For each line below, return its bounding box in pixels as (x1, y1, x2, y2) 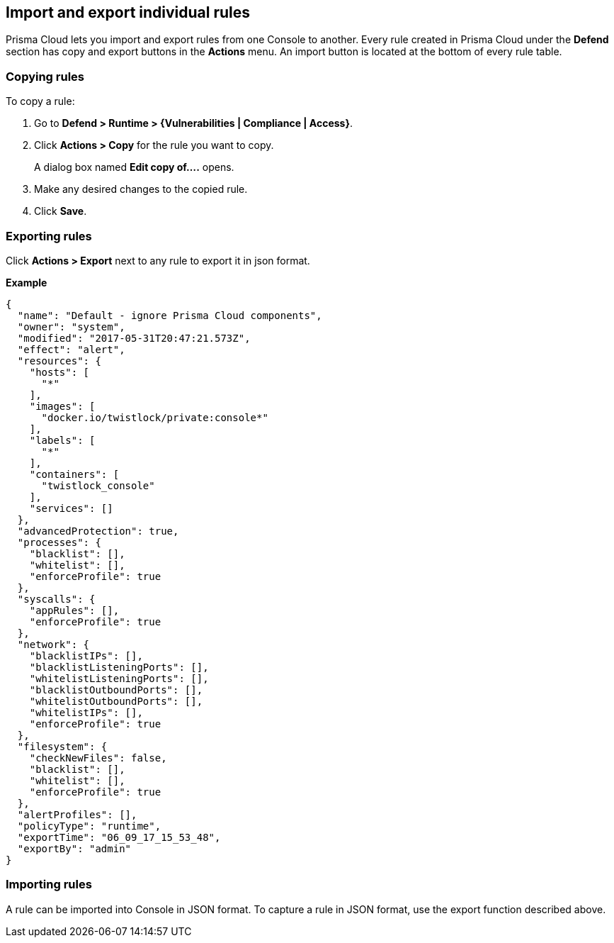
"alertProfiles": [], (17, 808, 137, 820)
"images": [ (29, 400, 96, 412)
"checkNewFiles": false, (29, 752, 167, 764)
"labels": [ (29, 434, 96, 446)
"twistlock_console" (41, 479, 155, 491)
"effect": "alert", (17, 343, 125, 355)
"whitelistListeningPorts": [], (29, 672, 209, 684)
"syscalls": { (17, 593, 96, 605)
